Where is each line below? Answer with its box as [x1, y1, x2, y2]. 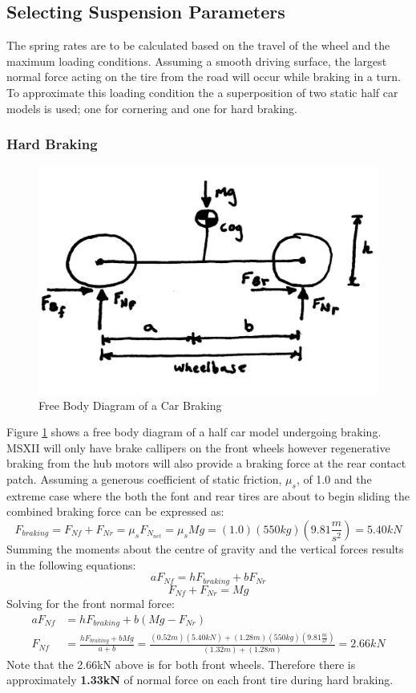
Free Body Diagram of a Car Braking [38, 396, 222, 413]
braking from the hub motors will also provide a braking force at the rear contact [6, 455, 406, 472]
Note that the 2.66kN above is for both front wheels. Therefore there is [6, 655, 356, 672]
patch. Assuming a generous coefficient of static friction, [6, 470, 282, 487]
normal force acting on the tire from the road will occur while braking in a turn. [6, 68, 401, 85]
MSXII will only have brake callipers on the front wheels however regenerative [6, 439, 390, 456]
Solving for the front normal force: [6, 595, 175, 612]
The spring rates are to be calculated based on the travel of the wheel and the [6, 37, 390, 54]
